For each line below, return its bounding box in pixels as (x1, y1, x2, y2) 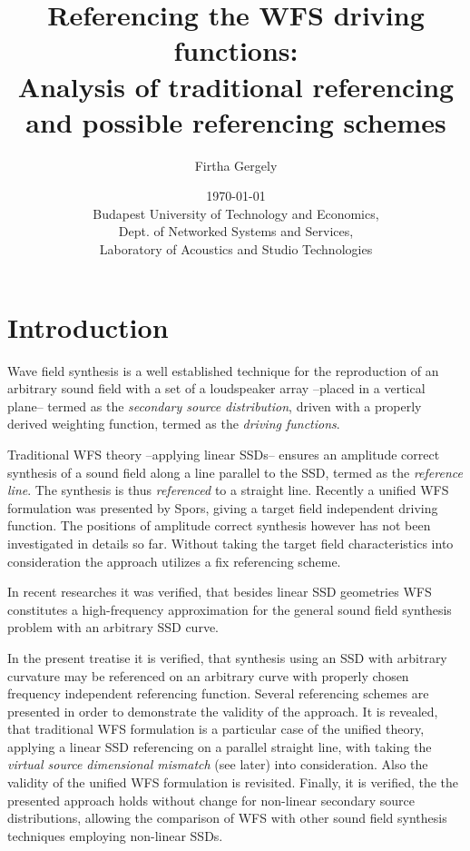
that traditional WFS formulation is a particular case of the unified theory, (7, 719, 425, 738)
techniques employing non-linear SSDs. (7, 826, 223, 845)
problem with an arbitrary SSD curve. (7, 618, 219, 637)
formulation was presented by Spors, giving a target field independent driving (7, 498, 438, 517)
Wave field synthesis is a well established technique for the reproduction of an (7, 361, 439, 380)
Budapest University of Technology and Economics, (93, 203, 379, 223)
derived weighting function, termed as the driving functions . (7, 414, 340, 433)
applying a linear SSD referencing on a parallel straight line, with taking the (7, 737, 432, 756)
